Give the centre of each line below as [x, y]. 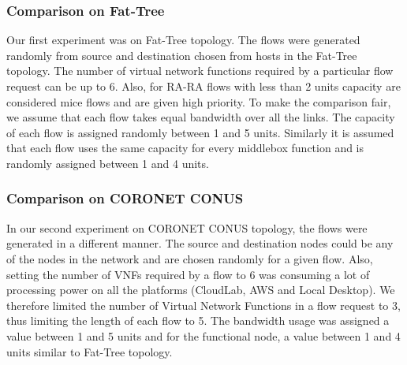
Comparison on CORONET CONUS [125, 198]
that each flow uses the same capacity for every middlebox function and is [185, 148]
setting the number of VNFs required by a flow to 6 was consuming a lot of [188, 274]
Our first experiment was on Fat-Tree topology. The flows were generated [183, 40]
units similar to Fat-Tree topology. [90, 351]
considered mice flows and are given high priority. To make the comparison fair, [199, 101]
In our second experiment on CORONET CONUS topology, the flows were [187, 227]
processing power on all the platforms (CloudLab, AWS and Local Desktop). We [201, 290]
